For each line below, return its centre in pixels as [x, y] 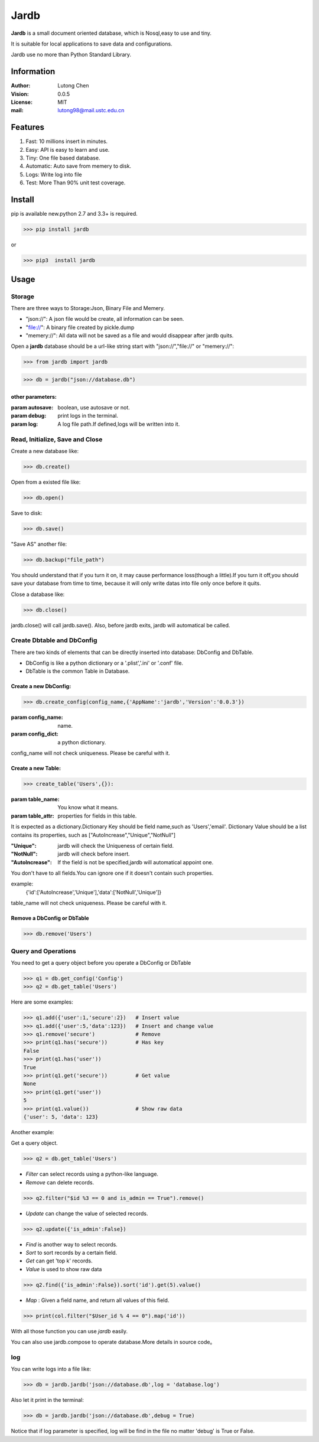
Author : [21, 86]
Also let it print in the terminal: [47, 1400]
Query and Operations [43, 951]
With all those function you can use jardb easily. [69, 1331]
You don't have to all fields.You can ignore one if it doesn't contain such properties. [112, 873]
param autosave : [32, 407]
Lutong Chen [73, 86]
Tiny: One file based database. [63, 158]
